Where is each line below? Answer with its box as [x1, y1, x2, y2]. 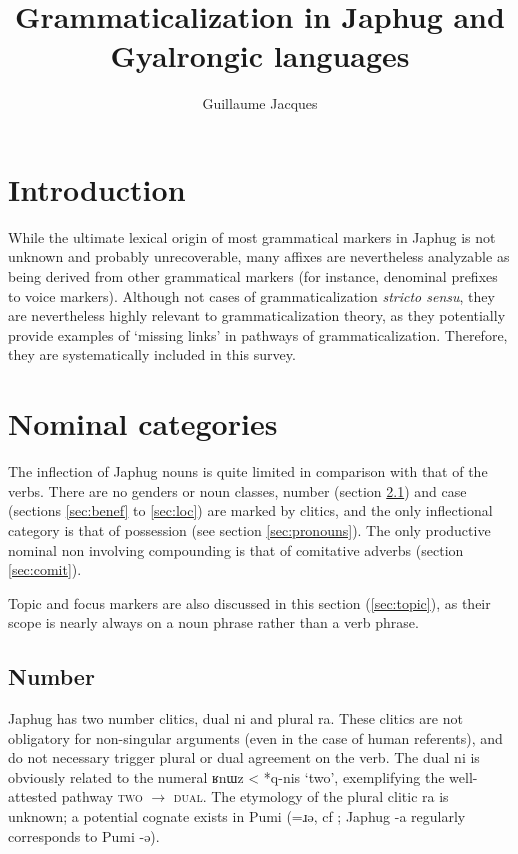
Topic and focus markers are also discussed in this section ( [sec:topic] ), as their [8, 592, 491, 613]
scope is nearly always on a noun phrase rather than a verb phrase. [8, 612, 419, 633]
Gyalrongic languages [110, 35, 410, 76]
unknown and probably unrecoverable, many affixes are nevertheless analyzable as [8, 246, 510, 267]
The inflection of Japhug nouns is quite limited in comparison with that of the [8, 461, 488, 482]
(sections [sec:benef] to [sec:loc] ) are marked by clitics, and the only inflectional [8, 500, 493, 521]
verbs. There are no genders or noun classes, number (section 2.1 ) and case [8, 480, 467, 501]
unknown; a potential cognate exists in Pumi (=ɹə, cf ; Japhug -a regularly [8, 806, 466, 827]
